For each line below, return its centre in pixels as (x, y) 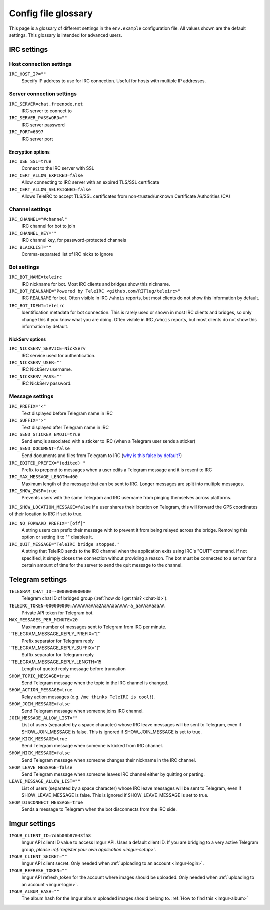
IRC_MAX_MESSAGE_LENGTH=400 (44, 477)
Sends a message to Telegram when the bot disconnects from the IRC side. (99, 809)
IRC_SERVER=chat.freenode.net (46, 104)
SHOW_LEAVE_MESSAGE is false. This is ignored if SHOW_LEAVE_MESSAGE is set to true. (115, 795)
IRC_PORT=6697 (26, 132)
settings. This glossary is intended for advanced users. (66, 35)
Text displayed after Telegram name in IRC (65, 427)
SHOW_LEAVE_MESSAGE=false (41, 767)
